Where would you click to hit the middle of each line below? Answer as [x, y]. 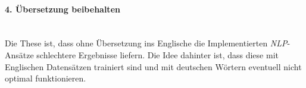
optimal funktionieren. [46, 78]
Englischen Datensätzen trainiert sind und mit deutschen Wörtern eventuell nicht [153, 66]
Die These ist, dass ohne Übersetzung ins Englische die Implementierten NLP [146, 43]
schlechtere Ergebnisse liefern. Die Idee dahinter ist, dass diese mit [157, 54]
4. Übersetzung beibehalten [63, 9]
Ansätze [19, 54]
